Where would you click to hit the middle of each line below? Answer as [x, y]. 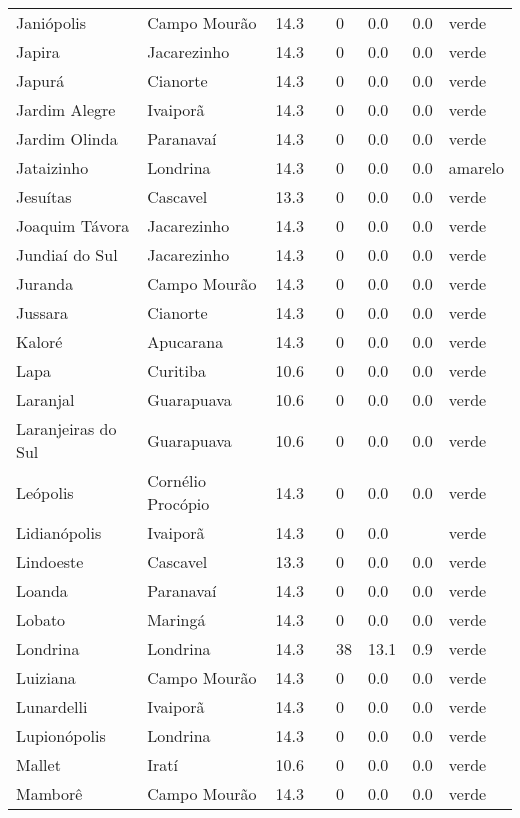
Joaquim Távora [73, 225]
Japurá [40, 80]
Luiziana [46, 677]
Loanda [42, 590]
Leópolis [45, 492]
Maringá [176, 619]
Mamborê [49, 793]
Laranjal [45, 399]
